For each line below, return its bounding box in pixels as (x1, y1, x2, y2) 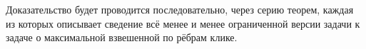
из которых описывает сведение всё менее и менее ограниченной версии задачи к (6, 16, 360, 31)
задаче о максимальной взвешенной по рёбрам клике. (6, 30, 238, 45)
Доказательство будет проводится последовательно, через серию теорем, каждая (6, 2, 354, 16)
